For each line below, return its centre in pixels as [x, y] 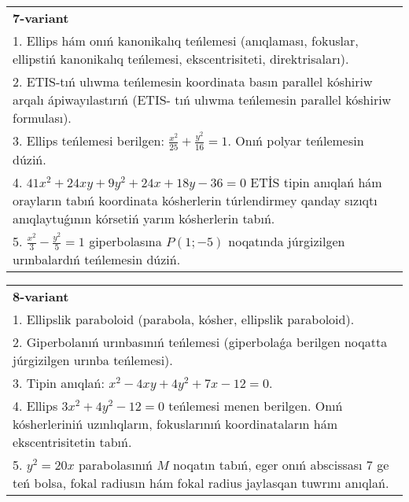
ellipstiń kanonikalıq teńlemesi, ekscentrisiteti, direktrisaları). [181, 59]
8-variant [41, 297]
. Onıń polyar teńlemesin [296, 140]
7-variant [41, 18]
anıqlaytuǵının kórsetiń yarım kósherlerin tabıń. [144, 218]
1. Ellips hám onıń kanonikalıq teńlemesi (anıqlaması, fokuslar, [186, 41]
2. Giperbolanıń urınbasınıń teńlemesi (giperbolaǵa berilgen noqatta [200, 342]
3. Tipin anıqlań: [59, 383]
